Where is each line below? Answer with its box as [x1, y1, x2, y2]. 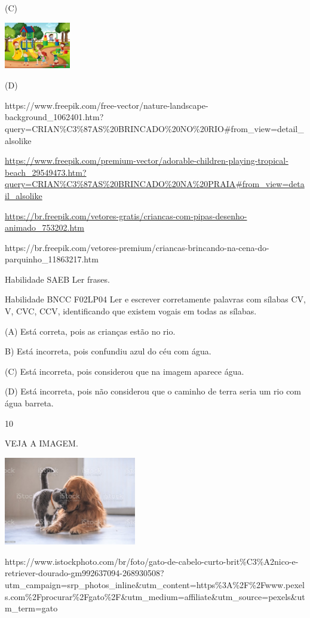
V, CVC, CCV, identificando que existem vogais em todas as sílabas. [5, 305, 257, 317]
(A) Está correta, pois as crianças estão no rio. [5, 325, 176, 337]
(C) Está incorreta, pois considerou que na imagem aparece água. [5, 365, 244, 377]
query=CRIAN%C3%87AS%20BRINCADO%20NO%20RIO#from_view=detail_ [5, 122, 304, 134]
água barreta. [5, 397, 54, 409]
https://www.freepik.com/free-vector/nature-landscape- [5, 99, 208, 111]
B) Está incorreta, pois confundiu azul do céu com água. [5, 345, 211, 357]
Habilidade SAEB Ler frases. [5, 273, 110, 285]
